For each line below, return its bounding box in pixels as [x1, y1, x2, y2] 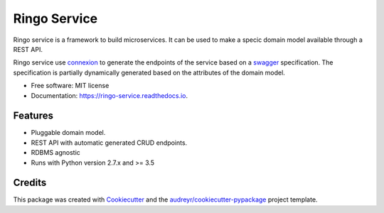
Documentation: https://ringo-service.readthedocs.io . [31, 91, 188, 99]
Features [13, 110, 53, 122]
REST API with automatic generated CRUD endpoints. [31, 138, 188, 147]
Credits [13, 177, 47, 189]
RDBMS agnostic [31, 148, 81, 157]
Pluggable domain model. [31, 129, 106, 137]
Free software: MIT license [31, 82, 110, 90]
